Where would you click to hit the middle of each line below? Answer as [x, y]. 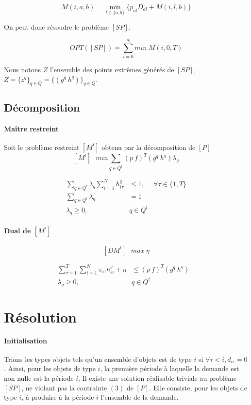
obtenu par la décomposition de [149, 147]
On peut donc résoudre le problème [57, 27]
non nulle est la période [39, 378]
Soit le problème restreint [42, 147]
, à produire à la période [58, 397]
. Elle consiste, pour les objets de [198, 387]
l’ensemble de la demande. [140, 397]
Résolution [40, 316]
